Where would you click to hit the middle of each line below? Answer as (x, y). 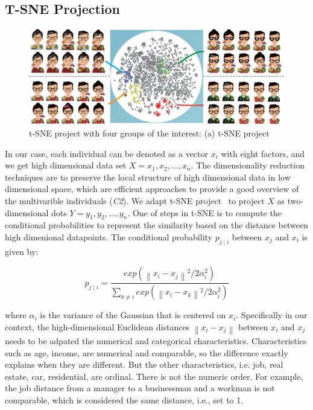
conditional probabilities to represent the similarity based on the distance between (156, 225)
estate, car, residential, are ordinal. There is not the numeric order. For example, (154, 376)
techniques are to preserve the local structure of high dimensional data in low (148, 177)
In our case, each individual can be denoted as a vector (106, 153)
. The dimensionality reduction (248, 165)
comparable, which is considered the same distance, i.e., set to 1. (124, 399)
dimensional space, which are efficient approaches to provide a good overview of (152, 189)
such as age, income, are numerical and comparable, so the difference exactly (147, 352)
